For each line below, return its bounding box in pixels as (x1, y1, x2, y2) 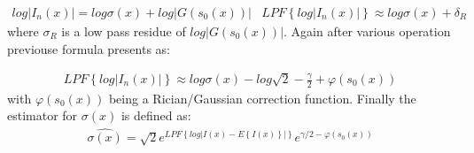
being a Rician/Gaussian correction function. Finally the (108, 88, 416, 107)
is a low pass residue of (61, 22, 186, 41)
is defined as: (120, 106, 191, 125)
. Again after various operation (284, 22, 451, 41)
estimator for (7, 106, 78, 125)
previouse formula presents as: (7, 39, 170, 57)
